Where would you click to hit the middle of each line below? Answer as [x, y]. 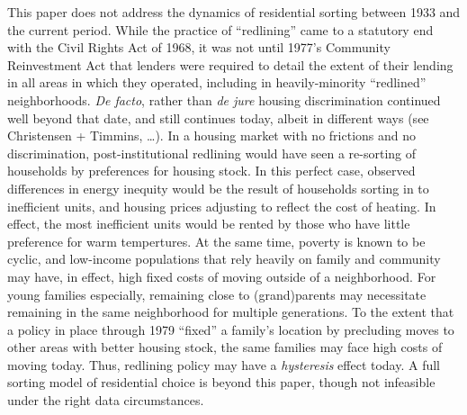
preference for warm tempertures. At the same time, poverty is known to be [216, 241]
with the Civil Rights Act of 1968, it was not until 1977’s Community [199, 47]
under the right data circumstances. [106, 400]
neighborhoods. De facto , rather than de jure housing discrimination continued [224, 99]
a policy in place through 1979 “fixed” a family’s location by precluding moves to [231, 329]
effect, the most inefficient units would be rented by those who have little [209, 224]
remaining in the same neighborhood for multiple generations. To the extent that [231, 312]
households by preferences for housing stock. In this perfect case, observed [211, 171]
